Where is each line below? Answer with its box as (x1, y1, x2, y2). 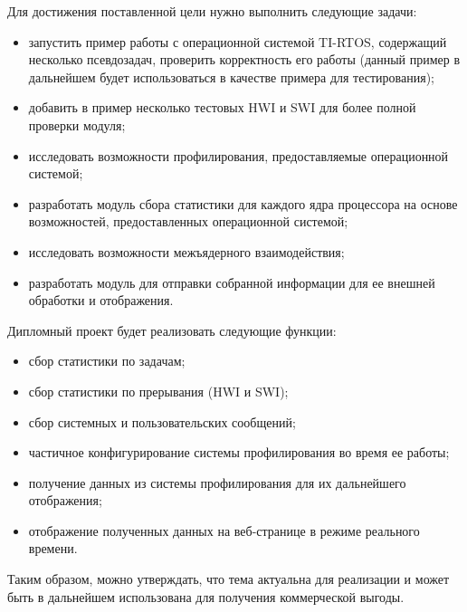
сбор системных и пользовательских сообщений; (28, 412, 296, 431)
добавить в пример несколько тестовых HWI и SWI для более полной (28, 98, 416, 117)
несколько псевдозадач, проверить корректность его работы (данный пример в (28, 50, 461, 69)
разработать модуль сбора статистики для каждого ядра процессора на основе (28, 194, 458, 213)
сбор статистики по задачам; (28, 351, 186, 370)
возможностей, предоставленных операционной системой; (28, 212, 348, 231)
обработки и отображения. (28, 291, 174, 310)
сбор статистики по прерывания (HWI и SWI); (28, 381, 289, 400)
